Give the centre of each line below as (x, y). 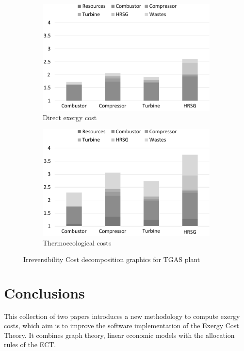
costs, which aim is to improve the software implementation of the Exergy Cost (122, 325)
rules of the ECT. (30, 344)
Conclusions (44, 292)
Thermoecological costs (77, 243)
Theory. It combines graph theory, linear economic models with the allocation (119, 335)
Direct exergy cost (70, 117)
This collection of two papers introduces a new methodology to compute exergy (122, 316)
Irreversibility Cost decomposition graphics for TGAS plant (112, 259)
